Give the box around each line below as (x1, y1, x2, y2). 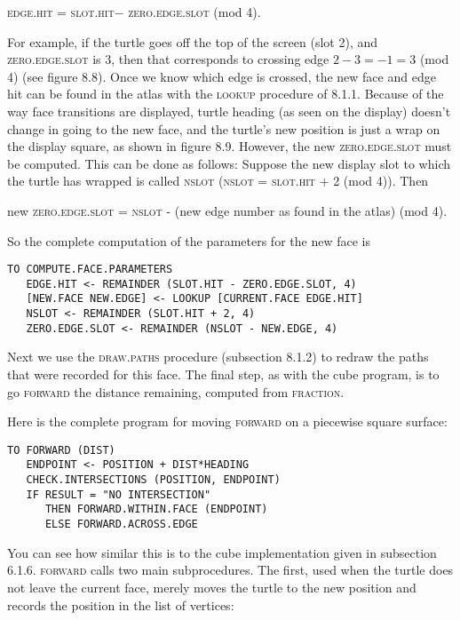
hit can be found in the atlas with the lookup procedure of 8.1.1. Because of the (7, 84, 444, 103)
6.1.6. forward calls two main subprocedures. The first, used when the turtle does (7, 560, 454, 579)
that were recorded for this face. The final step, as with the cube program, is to (7, 365, 440, 383)
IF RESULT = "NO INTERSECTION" (26, 488, 211, 501)
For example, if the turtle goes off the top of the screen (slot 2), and (7, 32, 378, 51)
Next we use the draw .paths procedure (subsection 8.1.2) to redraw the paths (7, 347, 429, 366)
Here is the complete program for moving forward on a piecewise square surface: (7, 412, 448, 431)
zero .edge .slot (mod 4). (128, 3, 261, 20)
